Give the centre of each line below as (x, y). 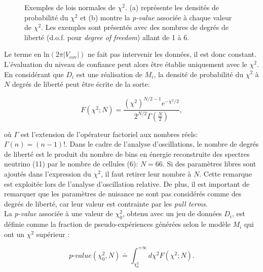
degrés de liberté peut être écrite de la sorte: (81, 84)
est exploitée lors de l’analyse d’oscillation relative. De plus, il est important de (127, 183)
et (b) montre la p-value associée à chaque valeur (156, 17)
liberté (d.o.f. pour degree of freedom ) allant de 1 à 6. (107, 37)
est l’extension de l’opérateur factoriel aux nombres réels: (109, 134)
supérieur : (53, 234)
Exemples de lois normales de (70, 7)
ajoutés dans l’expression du (48, 174)
